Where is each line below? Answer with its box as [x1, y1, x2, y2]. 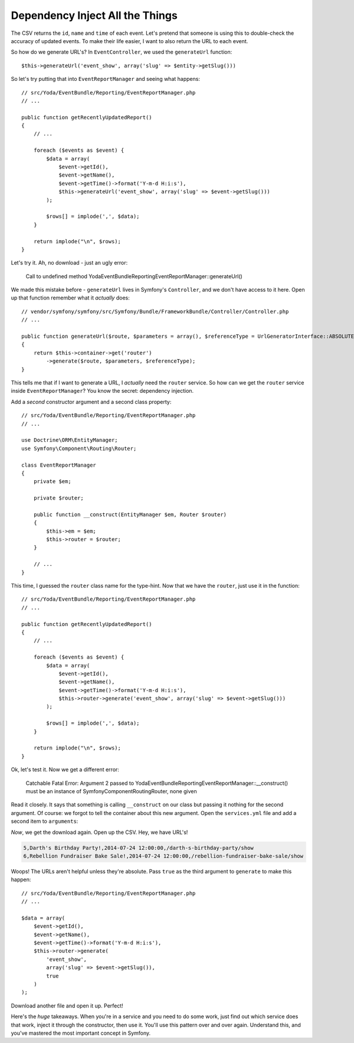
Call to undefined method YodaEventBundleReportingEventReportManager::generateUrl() [25, 272, 243, 280]
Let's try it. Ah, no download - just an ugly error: [11, 259, 128, 266]
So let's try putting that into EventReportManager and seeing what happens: [11, 76, 201, 83]
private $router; [33, 495, 84, 501]
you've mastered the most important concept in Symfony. [11, 1029, 151, 1037]
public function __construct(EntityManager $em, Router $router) [33, 511, 227, 518]
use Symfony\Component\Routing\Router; [21, 445, 137, 452]
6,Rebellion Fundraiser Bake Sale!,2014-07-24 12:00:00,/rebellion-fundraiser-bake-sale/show [23, 852, 304, 859]
